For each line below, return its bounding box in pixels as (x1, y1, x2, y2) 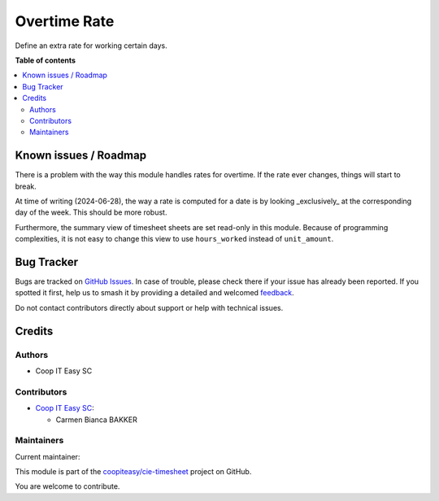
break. (15, 181, 37, 191)
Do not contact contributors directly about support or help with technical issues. (15, 303, 284, 312)
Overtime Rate (15, 12, 115, 30)
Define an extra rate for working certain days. (15, 41, 167, 50)
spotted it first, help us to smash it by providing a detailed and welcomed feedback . (15, 288, 294, 298)
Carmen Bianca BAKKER (55, 415, 137, 425)
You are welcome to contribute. (15, 481, 120, 491)
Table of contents (15, 55, 76, 65)
